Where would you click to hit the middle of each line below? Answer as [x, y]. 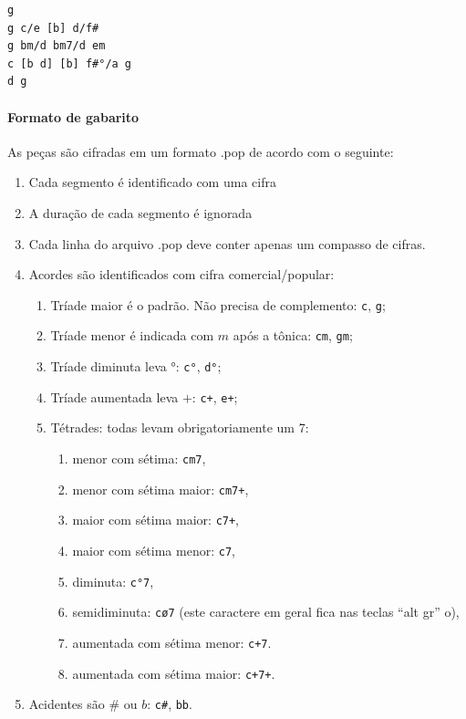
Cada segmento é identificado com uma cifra [152, 182]
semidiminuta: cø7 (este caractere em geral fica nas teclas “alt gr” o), [266, 612]
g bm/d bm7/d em [57, 46]
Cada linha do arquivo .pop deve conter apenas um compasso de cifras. [227, 243]
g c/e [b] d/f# [53, 28]
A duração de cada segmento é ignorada [140, 212]
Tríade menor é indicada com [132, 335]
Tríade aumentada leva [114, 396]
